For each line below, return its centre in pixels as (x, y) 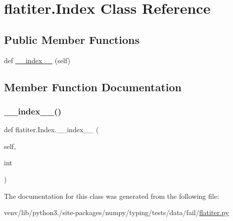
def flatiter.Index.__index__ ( (51, 129)
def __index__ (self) (37, 60)
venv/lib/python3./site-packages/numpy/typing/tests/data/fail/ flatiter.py (116, 212)
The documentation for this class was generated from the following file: (112, 196)
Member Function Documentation (93, 87)
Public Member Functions (72, 39)
